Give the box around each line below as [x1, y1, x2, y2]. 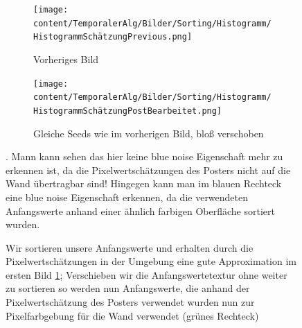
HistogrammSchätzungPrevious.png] [33, 32, 193, 42]
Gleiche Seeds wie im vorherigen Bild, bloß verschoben [33, 126, 264, 140]
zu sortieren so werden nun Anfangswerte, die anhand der [6, 281, 250, 295]
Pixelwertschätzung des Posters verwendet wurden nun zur [6, 295, 255, 309]
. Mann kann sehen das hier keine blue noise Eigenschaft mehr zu [6, 149, 283, 164]
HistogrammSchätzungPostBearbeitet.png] [33, 105, 222, 116]
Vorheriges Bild [33, 51, 99, 66]
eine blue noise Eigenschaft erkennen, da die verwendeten [6, 189, 249, 204]
